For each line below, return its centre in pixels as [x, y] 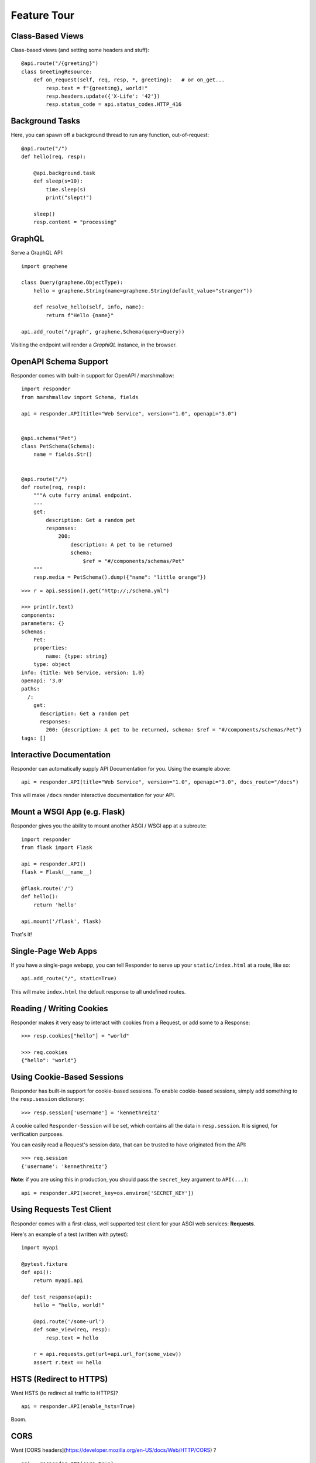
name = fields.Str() [63, 454]
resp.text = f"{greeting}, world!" [97, 88]
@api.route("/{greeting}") [60, 63]
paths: [31, 689]
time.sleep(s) [66, 189]
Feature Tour [43, 15]
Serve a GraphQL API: [37, 253]
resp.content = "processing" [75, 222]
